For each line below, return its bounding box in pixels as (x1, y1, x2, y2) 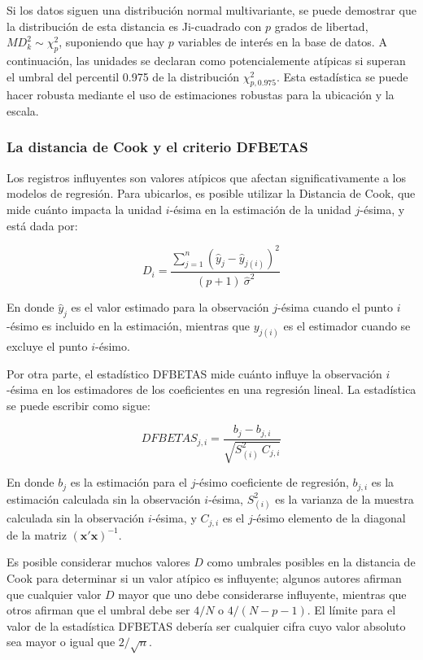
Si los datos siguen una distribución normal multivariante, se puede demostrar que (7, 2, 416, 18)
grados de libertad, (274, 17, 368, 34)
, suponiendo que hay (59, 33, 165, 50)
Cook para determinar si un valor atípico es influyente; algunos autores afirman (7, 569, 402, 586)
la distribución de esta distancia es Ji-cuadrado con (7, 17, 262, 34)
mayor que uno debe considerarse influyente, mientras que (118, 585, 407, 602)
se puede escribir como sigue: (7, 396, 150, 413)
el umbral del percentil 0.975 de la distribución (7, 68, 240, 85)
